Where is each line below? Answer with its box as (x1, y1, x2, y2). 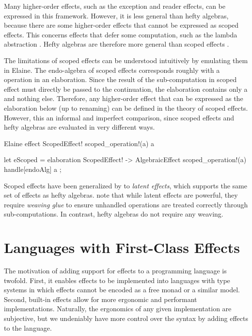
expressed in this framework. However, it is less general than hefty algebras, (4, 10, 229, 20)
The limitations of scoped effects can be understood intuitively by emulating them (4, 55, 248, 65)
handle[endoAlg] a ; (4, 164, 62, 174)
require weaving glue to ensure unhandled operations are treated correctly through (4, 199, 248, 209)
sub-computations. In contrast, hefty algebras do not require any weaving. (4, 209, 223, 219)
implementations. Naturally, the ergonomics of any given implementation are (4, 303, 232, 314)
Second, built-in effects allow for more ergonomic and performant (4, 294, 197, 304)
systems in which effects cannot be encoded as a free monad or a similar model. (4, 285, 240, 295)
